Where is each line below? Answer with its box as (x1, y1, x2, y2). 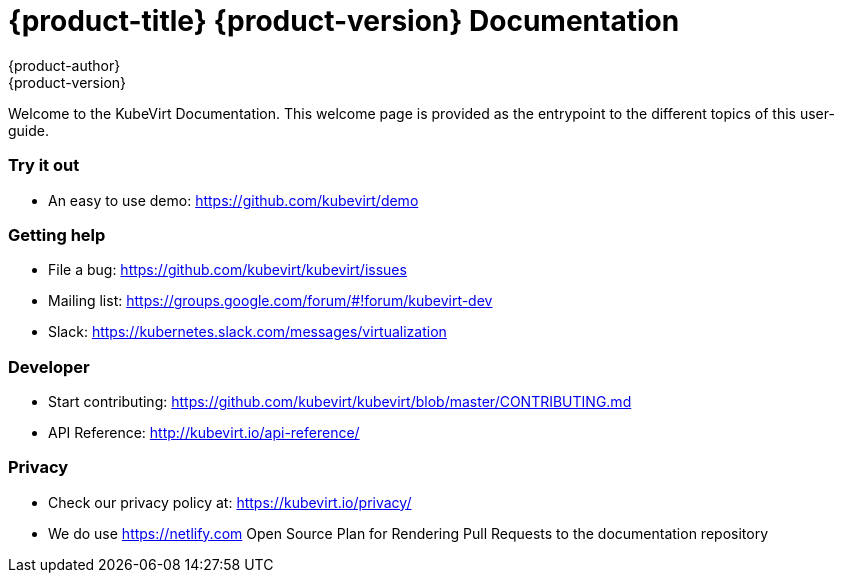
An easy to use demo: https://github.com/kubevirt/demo (48, 191, 419, 209)
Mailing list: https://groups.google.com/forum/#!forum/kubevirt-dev (48, 292, 493, 310)
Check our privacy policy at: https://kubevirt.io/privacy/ (48, 493, 412, 511)
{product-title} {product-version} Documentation (8, 4, 680, 38)
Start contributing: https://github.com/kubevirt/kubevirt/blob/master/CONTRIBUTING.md (48, 393, 632, 410)
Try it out (8, 155, 80, 176)
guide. (8, 121, 50, 139)
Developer (8, 356, 90, 377)
